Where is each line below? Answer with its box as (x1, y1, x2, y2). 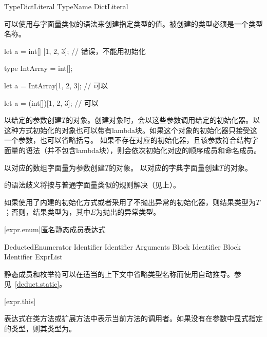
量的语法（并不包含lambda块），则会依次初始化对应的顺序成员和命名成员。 (11, 144, 261, 155)
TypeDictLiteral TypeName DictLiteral (4, 1, 128, 11)
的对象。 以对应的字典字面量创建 (109, 162, 219, 173)
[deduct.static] (15, 278, 60, 289)
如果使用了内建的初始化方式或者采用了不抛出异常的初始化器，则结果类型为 (4, 196, 256, 207)
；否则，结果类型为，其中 (4, 207, 90, 217)
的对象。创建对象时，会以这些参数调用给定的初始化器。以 (66, 115, 260, 125)
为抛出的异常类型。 (96, 207, 161, 217)
